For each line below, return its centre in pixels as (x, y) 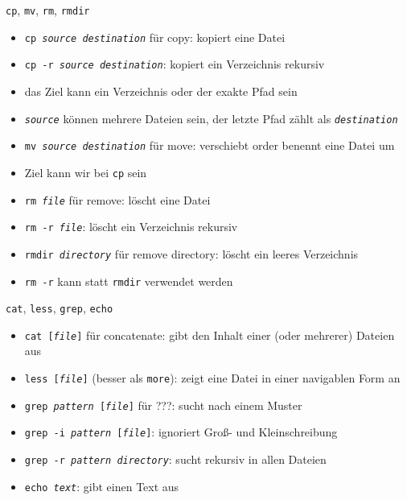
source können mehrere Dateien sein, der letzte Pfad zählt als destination (211, 118)
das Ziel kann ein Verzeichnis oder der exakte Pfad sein (161, 91)
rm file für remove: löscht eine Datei (117, 199)
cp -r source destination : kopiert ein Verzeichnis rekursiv (175, 64)
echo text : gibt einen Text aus (102, 486)
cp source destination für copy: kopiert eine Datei (155, 37)
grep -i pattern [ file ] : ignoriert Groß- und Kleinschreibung (181, 432)
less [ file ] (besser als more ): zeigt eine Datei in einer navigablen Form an (212, 378)
